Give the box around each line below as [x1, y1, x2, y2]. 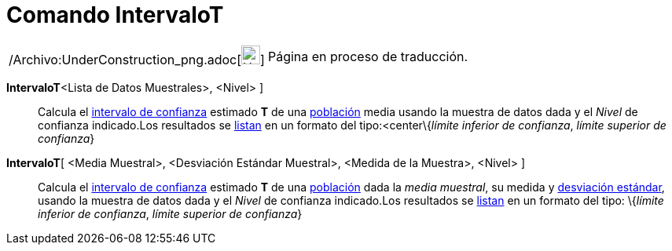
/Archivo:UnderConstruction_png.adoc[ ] [9, 51, 265, 67]
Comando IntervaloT [6, 2, 224, 28]
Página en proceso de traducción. [267, 48, 468, 64]
